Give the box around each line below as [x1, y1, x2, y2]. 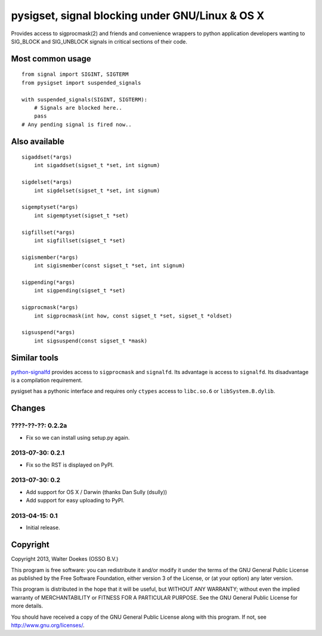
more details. [11, 603, 44, 610]
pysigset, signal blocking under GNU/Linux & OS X [11, 9, 265, 22]
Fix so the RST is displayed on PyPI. [26, 461, 114, 468]
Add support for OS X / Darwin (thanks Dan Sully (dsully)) [26, 488, 168, 495]
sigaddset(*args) [21, 154, 72, 160]
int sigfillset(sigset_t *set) [33, 237, 126, 244]
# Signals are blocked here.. [33, 104, 122, 111]
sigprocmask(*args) [21, 304, 79, 311]
